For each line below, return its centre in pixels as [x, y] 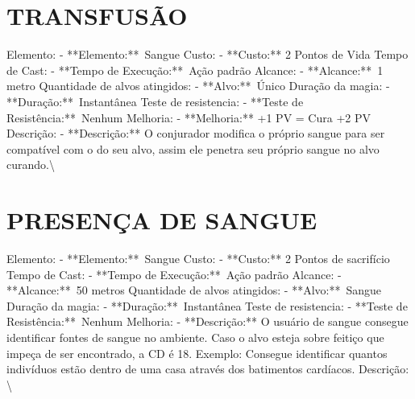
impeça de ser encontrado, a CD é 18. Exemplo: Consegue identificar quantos [197, 353]
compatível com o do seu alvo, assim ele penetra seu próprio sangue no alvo [193, 148]
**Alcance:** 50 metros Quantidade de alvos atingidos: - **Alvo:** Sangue [194, 290]
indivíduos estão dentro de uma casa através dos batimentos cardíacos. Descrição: [208, 369]
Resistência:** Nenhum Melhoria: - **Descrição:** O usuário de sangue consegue [207, 321]
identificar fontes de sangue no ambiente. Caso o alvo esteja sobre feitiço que [195, 337]
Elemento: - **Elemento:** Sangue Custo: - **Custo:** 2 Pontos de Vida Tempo [207, 54]
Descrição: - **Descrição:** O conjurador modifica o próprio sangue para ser [196, 133]
